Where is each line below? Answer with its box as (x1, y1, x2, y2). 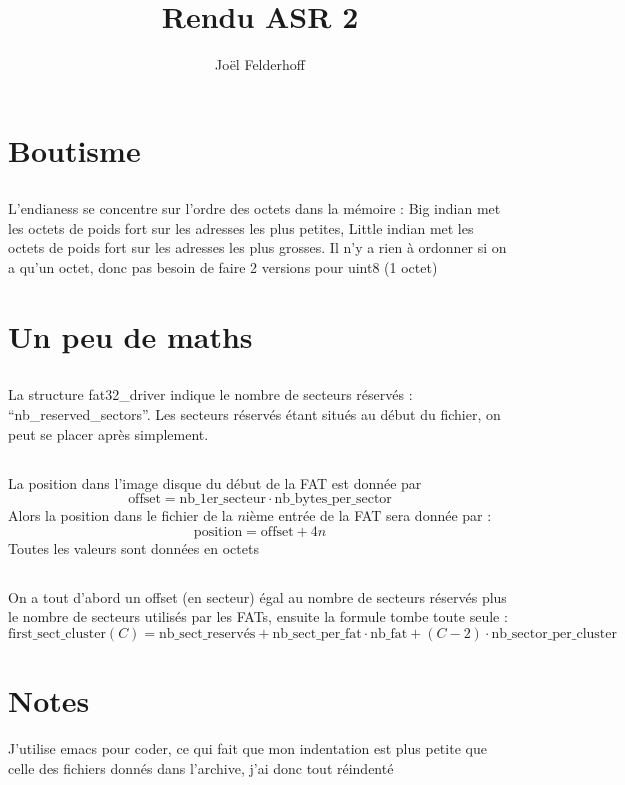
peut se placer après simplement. (8, 423, 209, 444)
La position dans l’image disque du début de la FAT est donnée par (8, 472, 422, 493)
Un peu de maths (8, 315, 253, 356)
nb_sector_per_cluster (491, 626, 617, 641)
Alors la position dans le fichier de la (8, 505, 233, 526)
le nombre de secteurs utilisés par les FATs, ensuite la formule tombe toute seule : (8, 606, 508, 627)
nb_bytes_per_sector (274, 492, 392, 507)
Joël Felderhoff (215, 54, 305, 75)
